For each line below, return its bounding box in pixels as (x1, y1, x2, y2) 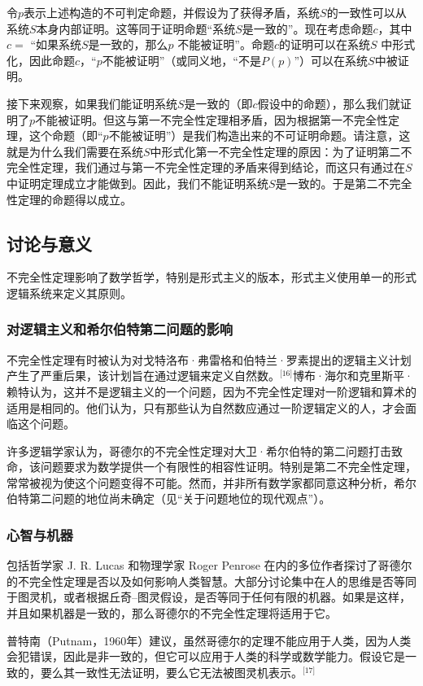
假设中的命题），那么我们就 (257, 94, 400, 111)
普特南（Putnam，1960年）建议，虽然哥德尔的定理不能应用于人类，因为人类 (7, 631, 412, 649)
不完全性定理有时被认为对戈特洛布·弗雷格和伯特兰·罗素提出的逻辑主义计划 (7, 351, 412, 368)
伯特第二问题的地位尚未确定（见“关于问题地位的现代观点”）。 (7, 490, 331, 507)
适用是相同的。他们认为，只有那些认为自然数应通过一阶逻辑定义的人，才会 (7, 399, 405, 416)
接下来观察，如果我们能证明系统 (7, 94, 177, 111)
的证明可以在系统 (278, 36, 370, 53)
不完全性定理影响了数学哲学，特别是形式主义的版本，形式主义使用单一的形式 (7, 269, 416, 286)
